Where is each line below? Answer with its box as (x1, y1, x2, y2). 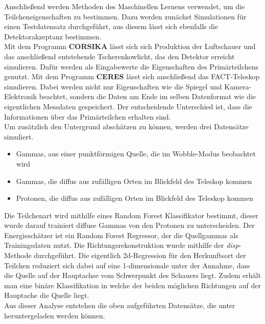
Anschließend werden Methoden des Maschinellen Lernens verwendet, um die (4, 1, 245, 11)
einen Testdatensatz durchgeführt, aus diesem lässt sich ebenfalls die (4, 21, 219, 32)
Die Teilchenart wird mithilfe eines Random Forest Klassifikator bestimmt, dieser (4, 210, 258, 220)
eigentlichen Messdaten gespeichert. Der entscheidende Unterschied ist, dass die (4, 101, 252, 111)
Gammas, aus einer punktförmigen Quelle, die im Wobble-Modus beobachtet (16, 148, 256, 159)
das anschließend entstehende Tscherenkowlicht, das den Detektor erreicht (4, 51, 235, 61)
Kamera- (224, 81, 252, 91)
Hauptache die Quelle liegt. (4, 290, 89, 300)
